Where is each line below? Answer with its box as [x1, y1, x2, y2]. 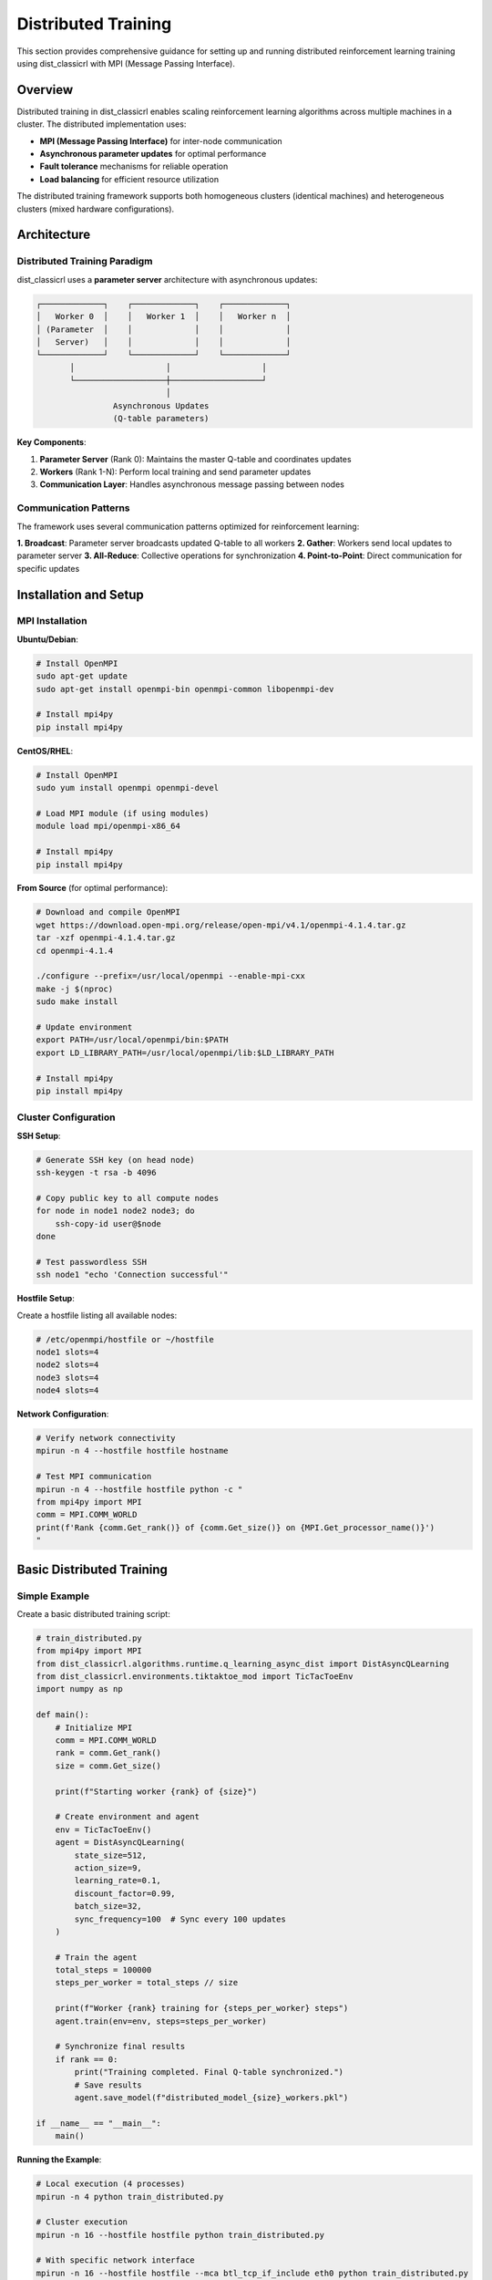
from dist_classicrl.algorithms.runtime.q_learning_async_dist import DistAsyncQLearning [36, 1658, 450, 1669]
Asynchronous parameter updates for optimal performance [39, 149, 267, 160]
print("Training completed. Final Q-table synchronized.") [74, 2067, 344, 2078]
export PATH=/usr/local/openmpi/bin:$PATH [36, 1035, 229, 1045]
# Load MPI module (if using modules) [36, 808, 210, 818]
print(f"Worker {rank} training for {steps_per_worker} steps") [55, 2003, 349, 2014]
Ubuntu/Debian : [16, 634, 79, 645]
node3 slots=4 [36, 1373, 99, 1383]
